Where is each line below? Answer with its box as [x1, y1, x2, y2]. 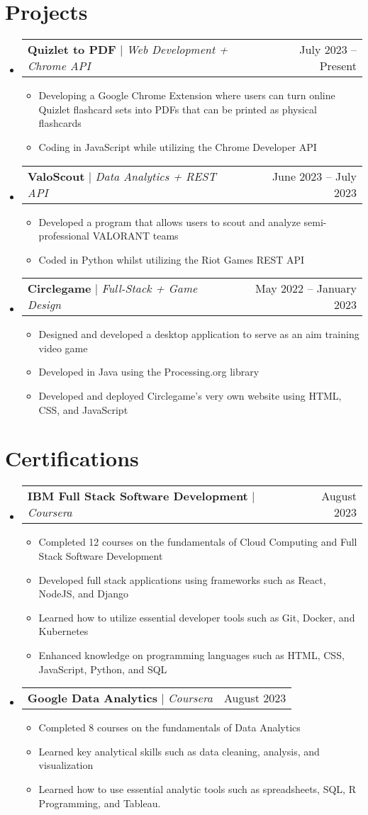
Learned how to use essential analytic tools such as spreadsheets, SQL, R [38, 781, 356, 796]
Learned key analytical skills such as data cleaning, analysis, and [38, 743, 320, 758]
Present [319, 57, 357, 74]
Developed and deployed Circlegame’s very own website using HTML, [38, 388, 342, 403]
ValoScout [27, 167, 85, 184]
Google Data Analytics [27, 690, 157, 707]
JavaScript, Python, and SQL [38, 661, 167, 676]
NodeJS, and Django [38, 586, 129, 601]
